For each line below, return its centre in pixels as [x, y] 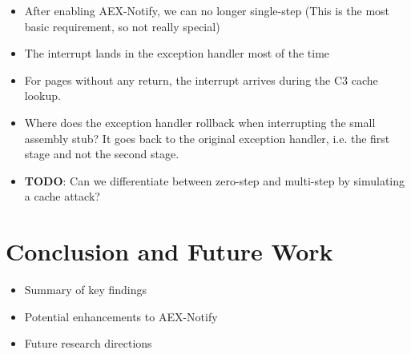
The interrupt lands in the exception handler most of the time [177, 53]
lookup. [42, 95]
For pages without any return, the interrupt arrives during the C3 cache [201, 80]
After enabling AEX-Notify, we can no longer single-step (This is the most [207, 10]
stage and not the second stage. [102, 154]
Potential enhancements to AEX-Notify [121, 316]
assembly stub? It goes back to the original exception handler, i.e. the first [207, 138]
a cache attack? [62, 196]
